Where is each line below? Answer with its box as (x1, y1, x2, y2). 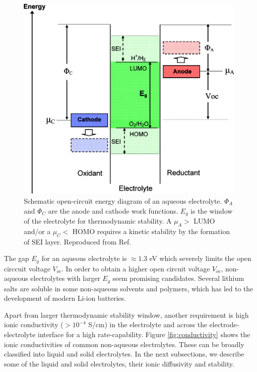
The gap (4, 253, 29, 263)
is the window (191, 205, 233, 216)
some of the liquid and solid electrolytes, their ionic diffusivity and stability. (4, 358, 235, 369)
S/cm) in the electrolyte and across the (88, 319, 207, 330)
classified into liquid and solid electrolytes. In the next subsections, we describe (4, 349, 245, 359)
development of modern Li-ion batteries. (4, 293, 126, 303)
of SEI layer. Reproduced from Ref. (24, 236, 131, 247)
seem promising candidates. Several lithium (113, 273, 244, 283)
